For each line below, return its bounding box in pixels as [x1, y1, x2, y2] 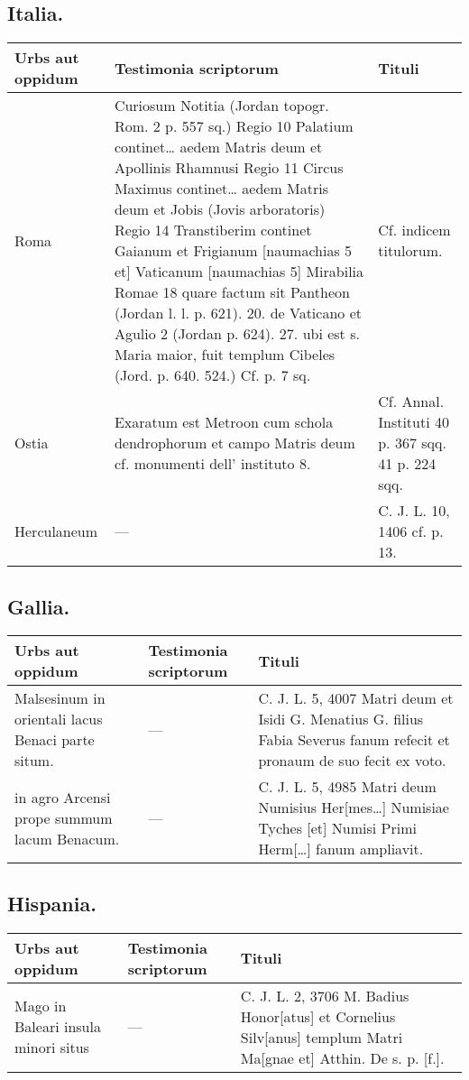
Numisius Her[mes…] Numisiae [258, 797, 449, 818]
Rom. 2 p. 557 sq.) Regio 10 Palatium [114, 115, 354, 137]
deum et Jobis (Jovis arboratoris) [114, 198, 326, 220]
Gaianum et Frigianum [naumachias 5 [114, 240, 353, 262]
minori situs [14, 1037, 89, 1058]
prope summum [14, 807, 113, 828]
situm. [14, 750, 54, 771]
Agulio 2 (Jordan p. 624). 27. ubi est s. [114, 323, 360, 345]
